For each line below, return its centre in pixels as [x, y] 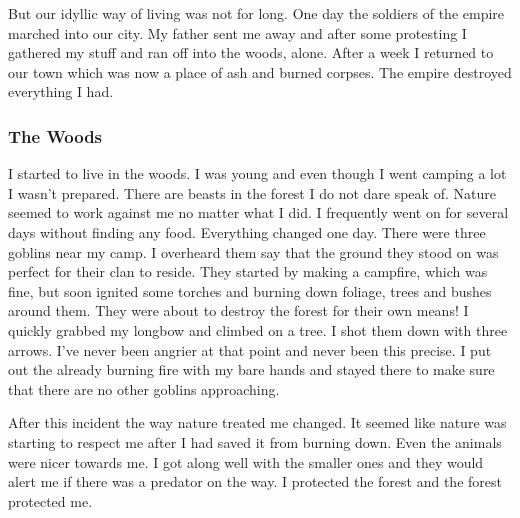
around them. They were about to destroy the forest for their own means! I [238, 310]
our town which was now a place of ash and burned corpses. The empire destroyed [260, 71]
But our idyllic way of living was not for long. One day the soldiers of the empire [256, 13]
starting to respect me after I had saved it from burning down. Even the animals [255, 441]
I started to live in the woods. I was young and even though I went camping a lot [257, 173]
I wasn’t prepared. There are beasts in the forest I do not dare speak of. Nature [252, 192]
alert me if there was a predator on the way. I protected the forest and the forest [255, 481]
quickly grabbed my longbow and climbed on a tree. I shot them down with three [258, 329]
